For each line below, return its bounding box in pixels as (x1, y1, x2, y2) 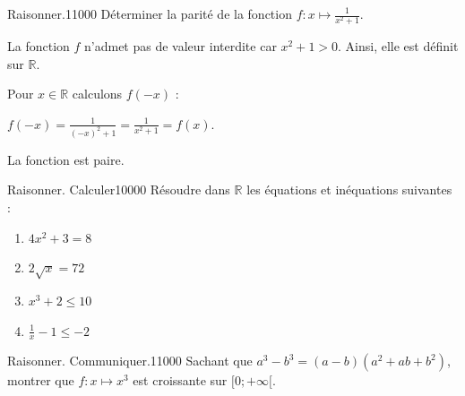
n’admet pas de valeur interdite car (84, 37, 277, 56)
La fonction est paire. (7, 150, 125, 168)
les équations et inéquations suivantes (246, 180, 452, 199)
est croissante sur (133, 371, 228, 390)
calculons (72, 84, 123, 103)
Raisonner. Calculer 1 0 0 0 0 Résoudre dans (7, 180, 230, 199)
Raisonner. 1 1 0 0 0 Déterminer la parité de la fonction (7, 4, 292, 22)
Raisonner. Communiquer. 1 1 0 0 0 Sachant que (7, 351, 253, 370)
